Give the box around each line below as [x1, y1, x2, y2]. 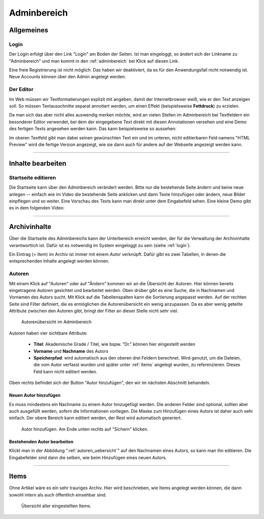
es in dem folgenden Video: [9, 205, 65, 211]
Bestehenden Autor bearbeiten [9, 438, 73, 445]
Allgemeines [9, 26, 48, 34]
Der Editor [9, 86, 34, 93]
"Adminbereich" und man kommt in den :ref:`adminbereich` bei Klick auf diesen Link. [9, 58, 179, 64]
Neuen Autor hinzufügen [9, 392, 61, 398]
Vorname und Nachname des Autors [33, 348, 109, 354]
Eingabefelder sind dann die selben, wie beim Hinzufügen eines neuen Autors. [9, 454, 167, 460]
